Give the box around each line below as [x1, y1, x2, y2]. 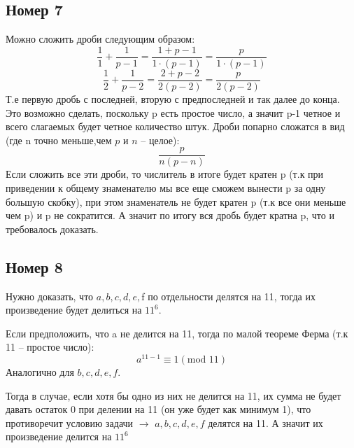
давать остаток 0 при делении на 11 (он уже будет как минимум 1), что [6, 402, 311, 416]
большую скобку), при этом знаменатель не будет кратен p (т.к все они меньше [6, 194, 346, 209]
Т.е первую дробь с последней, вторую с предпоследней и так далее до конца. [6, 91, 340, 106]
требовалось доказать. [6, 221, 99, 236]
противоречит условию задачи [6, 415, 134, 430]
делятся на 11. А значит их [208, 415, 323, 430]
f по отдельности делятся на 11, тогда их [141, 288, 316, 303]
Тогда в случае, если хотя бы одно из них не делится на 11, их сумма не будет [6, 388, 341, 402]
